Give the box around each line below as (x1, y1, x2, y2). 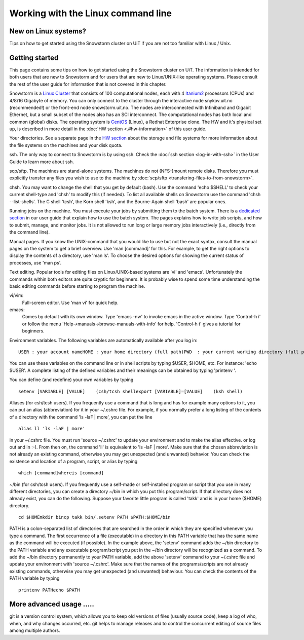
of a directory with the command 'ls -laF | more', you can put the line (9, 413, 153, 420)
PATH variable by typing (9, 575, 60, 581)
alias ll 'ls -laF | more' (18, 426, 86, 432)
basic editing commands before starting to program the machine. (9, 283, 145, 289)
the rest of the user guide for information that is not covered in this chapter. (9, 81, 167, 87)
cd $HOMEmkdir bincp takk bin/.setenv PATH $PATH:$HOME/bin (18, 514, 171, 520)
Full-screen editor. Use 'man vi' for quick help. (22, 299, 119, 306)
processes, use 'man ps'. (9, 259, 62, 266)
